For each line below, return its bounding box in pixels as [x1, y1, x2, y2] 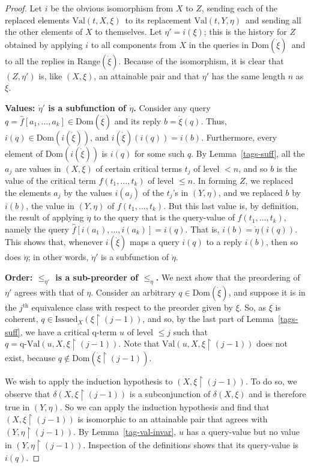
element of [5, 147, 43, 159]
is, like [38, 69, 62, 82]
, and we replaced [218, 186, 283, 198]
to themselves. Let [95, 25, 162, 38]
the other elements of [5, 25, 83, 38]
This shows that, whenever [5, 236, 103, 248]
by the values [64, 186, 112, 198]
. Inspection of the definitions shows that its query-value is [83, 438, 299, 451]
